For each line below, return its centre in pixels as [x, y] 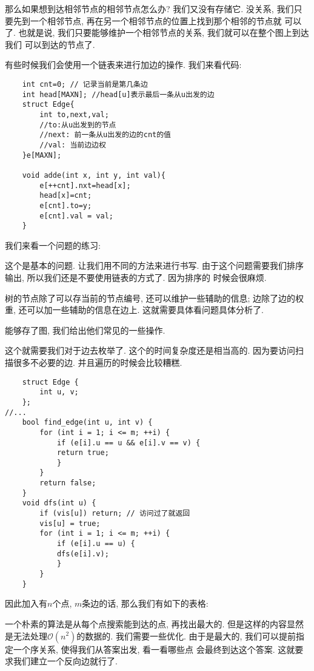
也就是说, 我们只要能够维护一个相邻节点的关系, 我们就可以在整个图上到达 [164, 32]
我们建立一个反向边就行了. [65, 661]
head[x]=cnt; [66, 196]
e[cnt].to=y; [66, 205]
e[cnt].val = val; [76, 216]
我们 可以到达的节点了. [50, 44]
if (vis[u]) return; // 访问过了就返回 [115, 514]
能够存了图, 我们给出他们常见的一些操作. [85, 330]
